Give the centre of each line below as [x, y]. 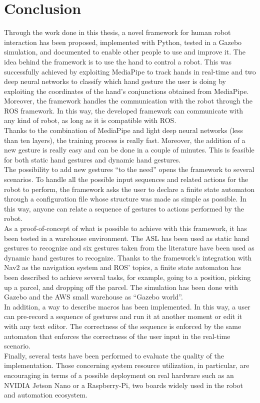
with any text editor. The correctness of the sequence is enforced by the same [123, 326]
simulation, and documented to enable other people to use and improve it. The [125, 52]
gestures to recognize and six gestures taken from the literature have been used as [129, 248]
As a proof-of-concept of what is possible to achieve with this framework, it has [125, 228]
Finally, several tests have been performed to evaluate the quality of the [114, 355]
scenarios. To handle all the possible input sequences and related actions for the [126, 179]
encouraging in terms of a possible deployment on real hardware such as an [119, 375]
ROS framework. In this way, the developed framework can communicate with [123, 110]
